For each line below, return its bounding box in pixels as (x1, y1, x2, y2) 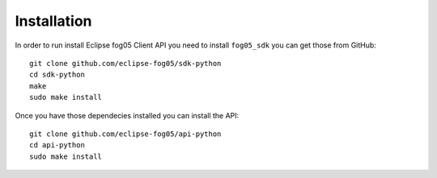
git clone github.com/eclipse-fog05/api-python (29, 129, 222, 139)
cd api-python (29, 141, 85, 150)
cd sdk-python (29, 70, 85, 80)
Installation (15, 12, 92, 30)
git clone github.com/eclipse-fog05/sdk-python (29, 59, 222, 68)
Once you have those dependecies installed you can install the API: (15, 110, 240, 120)
